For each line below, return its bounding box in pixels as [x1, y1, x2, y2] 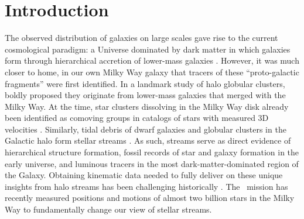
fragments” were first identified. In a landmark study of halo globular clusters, [5, 77, 285, 89]
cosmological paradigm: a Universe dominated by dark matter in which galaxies [5, 43, 291, 55]
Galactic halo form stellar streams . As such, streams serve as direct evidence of [5, 134, 291, 147]
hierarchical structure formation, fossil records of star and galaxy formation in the [5, 146, 299, 158]
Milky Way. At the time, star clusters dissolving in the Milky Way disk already [5, 100, 289, 112]
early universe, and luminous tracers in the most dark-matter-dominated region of [5, 157, 299, 169]
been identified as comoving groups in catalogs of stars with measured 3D [5, 112, 269, 124]
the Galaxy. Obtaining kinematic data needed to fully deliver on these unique [5, 169, 283, 181]
